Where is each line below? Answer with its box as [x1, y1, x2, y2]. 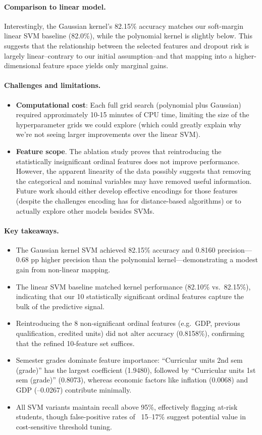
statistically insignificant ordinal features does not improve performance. [16, 156, 240, 166]
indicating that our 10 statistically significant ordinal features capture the [16, 291, 244, 302]
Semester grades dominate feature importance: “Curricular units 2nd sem [16, 355, 243, 365]
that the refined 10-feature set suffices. [16, 337, 135, 348]
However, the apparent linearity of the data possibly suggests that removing [16, 166, 251, 176]
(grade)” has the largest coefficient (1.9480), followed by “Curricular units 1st [16, 364, 256, 375]
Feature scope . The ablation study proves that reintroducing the [16, 146, 222, 156]
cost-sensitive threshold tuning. [16, 421, 112, 431]
